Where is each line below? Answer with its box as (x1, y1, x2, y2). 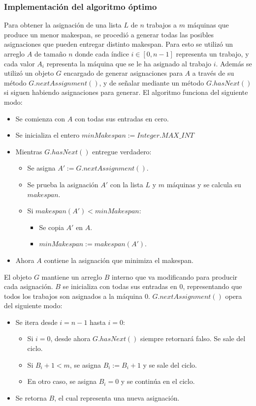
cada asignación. (4, 281, 53, 291)
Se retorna (15, 392, 47, 403)
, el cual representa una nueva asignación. (54, 392, 180, 403)
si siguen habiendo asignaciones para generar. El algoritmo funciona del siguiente (4, 87, 248, 97)
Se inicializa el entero (15, 130, 80, 140)
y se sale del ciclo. (143, 359, 197, 370)
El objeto (4, 271, 32, 282)
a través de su (192, 68, 234, 78)
